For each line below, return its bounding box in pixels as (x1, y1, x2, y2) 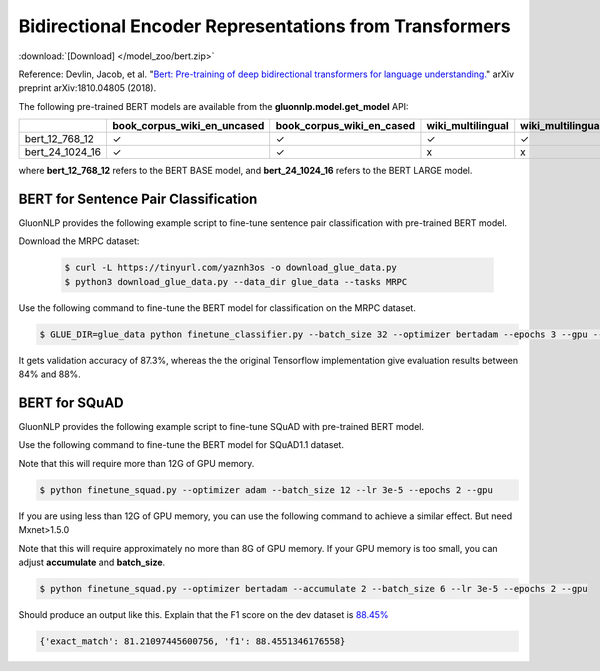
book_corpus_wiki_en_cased (275, 119, 416, 133)
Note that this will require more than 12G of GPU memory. (18, 457, 255, 469)
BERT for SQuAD (18, 394, 124, 411)
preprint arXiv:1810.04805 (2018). (18, 82, 157, 94)
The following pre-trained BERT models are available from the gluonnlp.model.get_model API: (18, 100, 409, 112)
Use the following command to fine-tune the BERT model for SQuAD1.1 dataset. (18, 439, 345, 451)
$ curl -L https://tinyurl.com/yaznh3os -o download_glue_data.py (64, 262, 397, 274)
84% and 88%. (18, 368, 82, 380)
